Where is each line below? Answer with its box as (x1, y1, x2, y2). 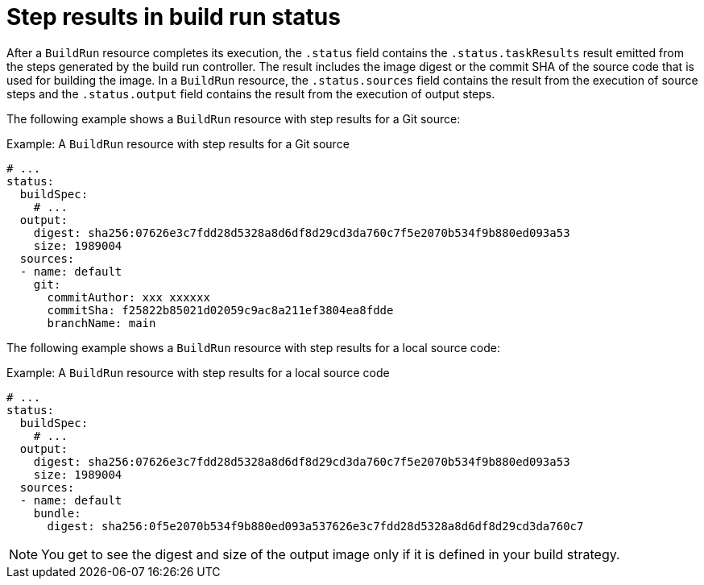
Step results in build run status (6, 3, 341, 31)
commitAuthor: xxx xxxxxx (47, 290, 210, 304)
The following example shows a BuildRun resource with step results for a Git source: (6, 111, 461, 126)
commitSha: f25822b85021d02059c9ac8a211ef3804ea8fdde (47, 303, 394, 317)
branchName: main (47, 316, 156, 330)
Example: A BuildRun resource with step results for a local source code (6, 365, 390, 380)
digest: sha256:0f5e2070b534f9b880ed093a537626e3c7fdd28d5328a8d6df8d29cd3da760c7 (47, 519, 584, 533)
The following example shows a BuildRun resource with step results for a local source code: (6, 340, 501, 355)
